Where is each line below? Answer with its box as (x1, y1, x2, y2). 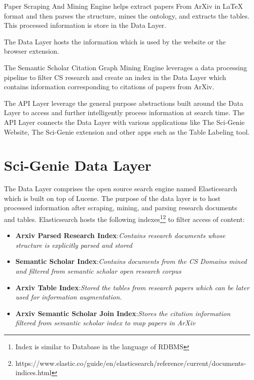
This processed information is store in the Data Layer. (4, 20, 167, 30)
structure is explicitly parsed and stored (15, 240, 132, 250)
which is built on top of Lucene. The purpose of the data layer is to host (4, 193, 221, 203)
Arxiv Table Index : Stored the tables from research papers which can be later (15, 282, 250, 292)
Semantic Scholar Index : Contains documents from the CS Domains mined (15, 256, 247, 266)
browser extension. (4, 46, 60, 56)
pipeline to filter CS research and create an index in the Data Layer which (4, 72, 226, 82)
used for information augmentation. (15, 292, 122, 302)
